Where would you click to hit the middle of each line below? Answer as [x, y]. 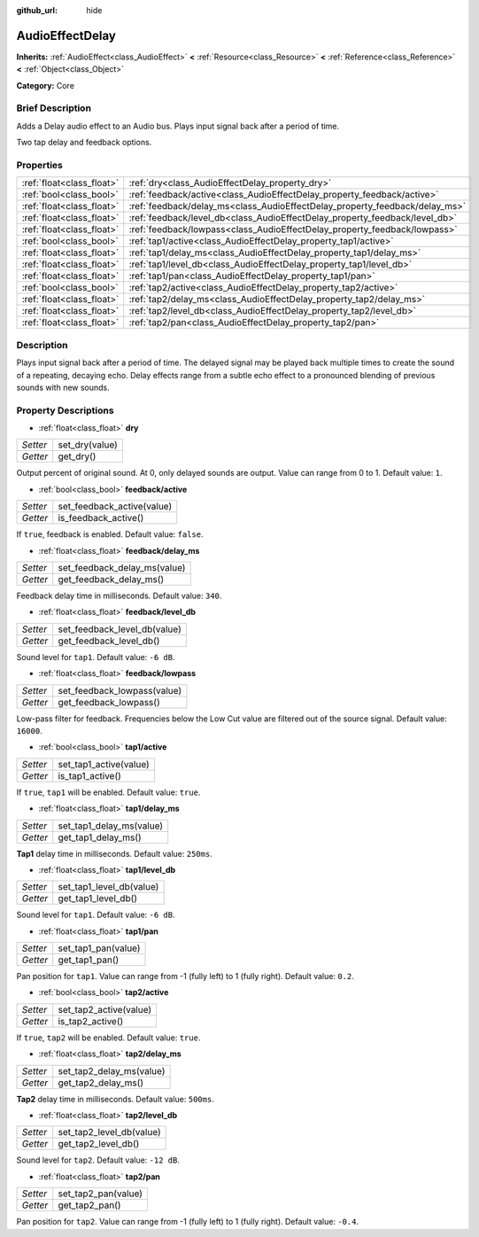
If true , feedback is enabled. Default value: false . [110, 534]
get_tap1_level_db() [97, 899]
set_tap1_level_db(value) [108, 887]
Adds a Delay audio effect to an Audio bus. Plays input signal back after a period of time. [178, 126]
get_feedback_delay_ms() [111, 579]
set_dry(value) [88, 445]
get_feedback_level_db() [109, 641]
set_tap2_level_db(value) [109, 1132]
